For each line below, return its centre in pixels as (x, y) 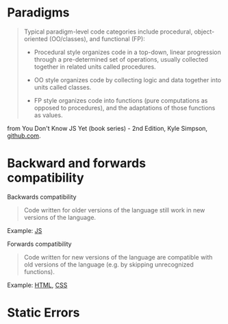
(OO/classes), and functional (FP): (97, 38)
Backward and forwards (76, 163)
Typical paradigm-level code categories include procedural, (108, 32)
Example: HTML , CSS (37, 285)
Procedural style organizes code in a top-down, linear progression (127, 52)
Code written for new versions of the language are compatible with (118, 257)
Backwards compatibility (42, 197)
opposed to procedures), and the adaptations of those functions (125, 108)
